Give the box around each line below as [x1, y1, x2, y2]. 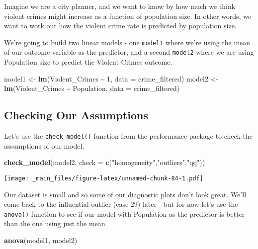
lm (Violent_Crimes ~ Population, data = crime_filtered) [4, 83, 180, 93]
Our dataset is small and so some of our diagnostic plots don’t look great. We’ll [4, 189, 247, 199]
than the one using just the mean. [4, 218, 107, 229]
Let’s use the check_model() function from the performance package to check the [4, 131, 253, 141]
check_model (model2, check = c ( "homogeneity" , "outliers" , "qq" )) [4, 157, 205, 167]
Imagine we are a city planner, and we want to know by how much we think [4, 1, 236, 11]
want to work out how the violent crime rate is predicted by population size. [4, 20, 237, 31]
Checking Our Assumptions [4, 107, 148, 123]
